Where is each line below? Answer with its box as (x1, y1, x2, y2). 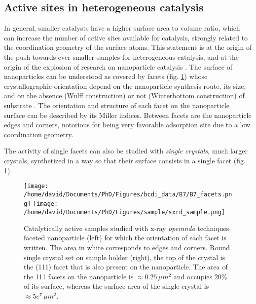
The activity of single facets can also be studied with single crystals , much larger (4, 146, 248, 156)
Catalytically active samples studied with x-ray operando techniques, (24, 223, 231, 233)
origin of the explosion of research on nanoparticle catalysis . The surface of (4, 61, 232, 72)
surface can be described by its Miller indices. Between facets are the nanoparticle (4, 110, 252, 120)
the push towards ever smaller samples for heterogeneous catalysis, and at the (4, 51, 239, 62)
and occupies (173, 271, 213, 281)
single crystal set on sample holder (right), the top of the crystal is (24, 252, 225, 262)
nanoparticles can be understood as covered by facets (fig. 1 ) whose (4, 71, 208, 81)
